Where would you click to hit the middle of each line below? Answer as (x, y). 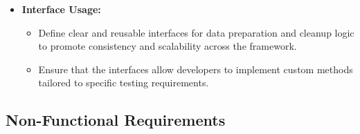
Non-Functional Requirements (116, 120)
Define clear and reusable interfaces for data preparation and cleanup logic (196, 32)
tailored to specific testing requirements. (124, 83)
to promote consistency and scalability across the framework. (168, 46)
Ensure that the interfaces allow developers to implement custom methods (196, 69)
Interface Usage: (61, 9)
